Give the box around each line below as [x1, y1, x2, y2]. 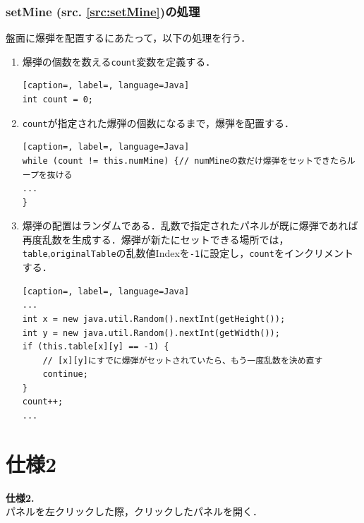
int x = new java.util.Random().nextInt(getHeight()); [22, 313, 286, 324]
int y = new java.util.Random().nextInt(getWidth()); [22, 327, 280, 338]
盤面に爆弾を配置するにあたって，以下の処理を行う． [6, 30, 251, 45]
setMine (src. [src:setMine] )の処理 [6, 2, 200, 20]
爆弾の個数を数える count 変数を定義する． [22, 54, 216, 68]
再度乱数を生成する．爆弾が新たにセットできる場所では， [22, 232, 289, 246]
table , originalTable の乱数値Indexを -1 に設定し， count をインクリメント [22, 246, 353, 260]
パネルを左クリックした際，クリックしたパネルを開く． [6, 504, 262, 519]
